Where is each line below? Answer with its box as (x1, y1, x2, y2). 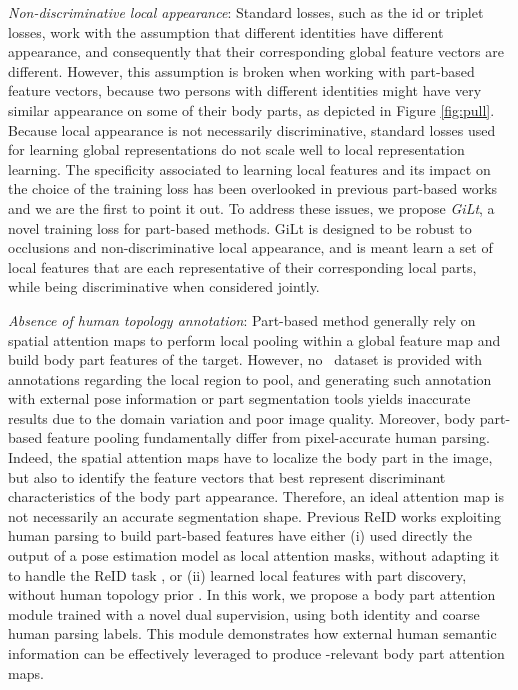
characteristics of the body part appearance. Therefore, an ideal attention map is (8, 486, 504, 507)
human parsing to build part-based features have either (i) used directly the (8, 525, 473, 546)
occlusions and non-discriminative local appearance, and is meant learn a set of (8, 237, 493, 258)
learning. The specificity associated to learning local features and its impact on (8, 158, 491, 179)
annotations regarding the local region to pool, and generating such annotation (8, 368, 492, 389)
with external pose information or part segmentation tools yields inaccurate (8, 388, 471, 409)
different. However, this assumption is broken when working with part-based (8, 60, 475, 81)
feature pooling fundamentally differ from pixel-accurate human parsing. (46, 427, 490, 448)
